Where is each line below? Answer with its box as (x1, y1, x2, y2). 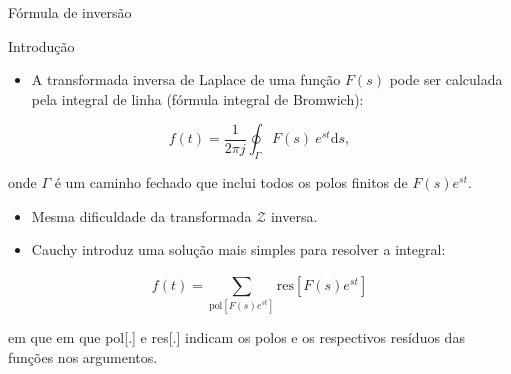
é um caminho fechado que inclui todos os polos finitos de (54, 172, 408, 193)
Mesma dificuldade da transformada (31, 205, 252, 226)
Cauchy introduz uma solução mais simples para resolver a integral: (31, 239, 446, 260)
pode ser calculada (389, 69, 503, 90)
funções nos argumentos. (8, 346, 158, 367)
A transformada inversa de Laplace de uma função (31, 69, 341, 90)
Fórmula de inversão (8, 2, 132, 22)
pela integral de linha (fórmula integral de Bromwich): (31, 88, 364, 109)
